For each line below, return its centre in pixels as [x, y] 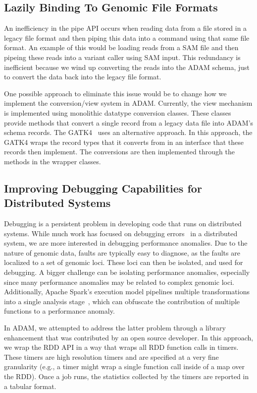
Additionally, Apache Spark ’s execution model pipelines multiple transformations [127, 292]
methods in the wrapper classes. [52, 161]
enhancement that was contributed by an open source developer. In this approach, [129, 337]
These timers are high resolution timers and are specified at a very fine [111, 357]
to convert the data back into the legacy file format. [83, 77]
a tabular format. [30, 386]
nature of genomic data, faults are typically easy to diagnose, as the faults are [122, 252]
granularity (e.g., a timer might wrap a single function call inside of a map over [125, 366]
